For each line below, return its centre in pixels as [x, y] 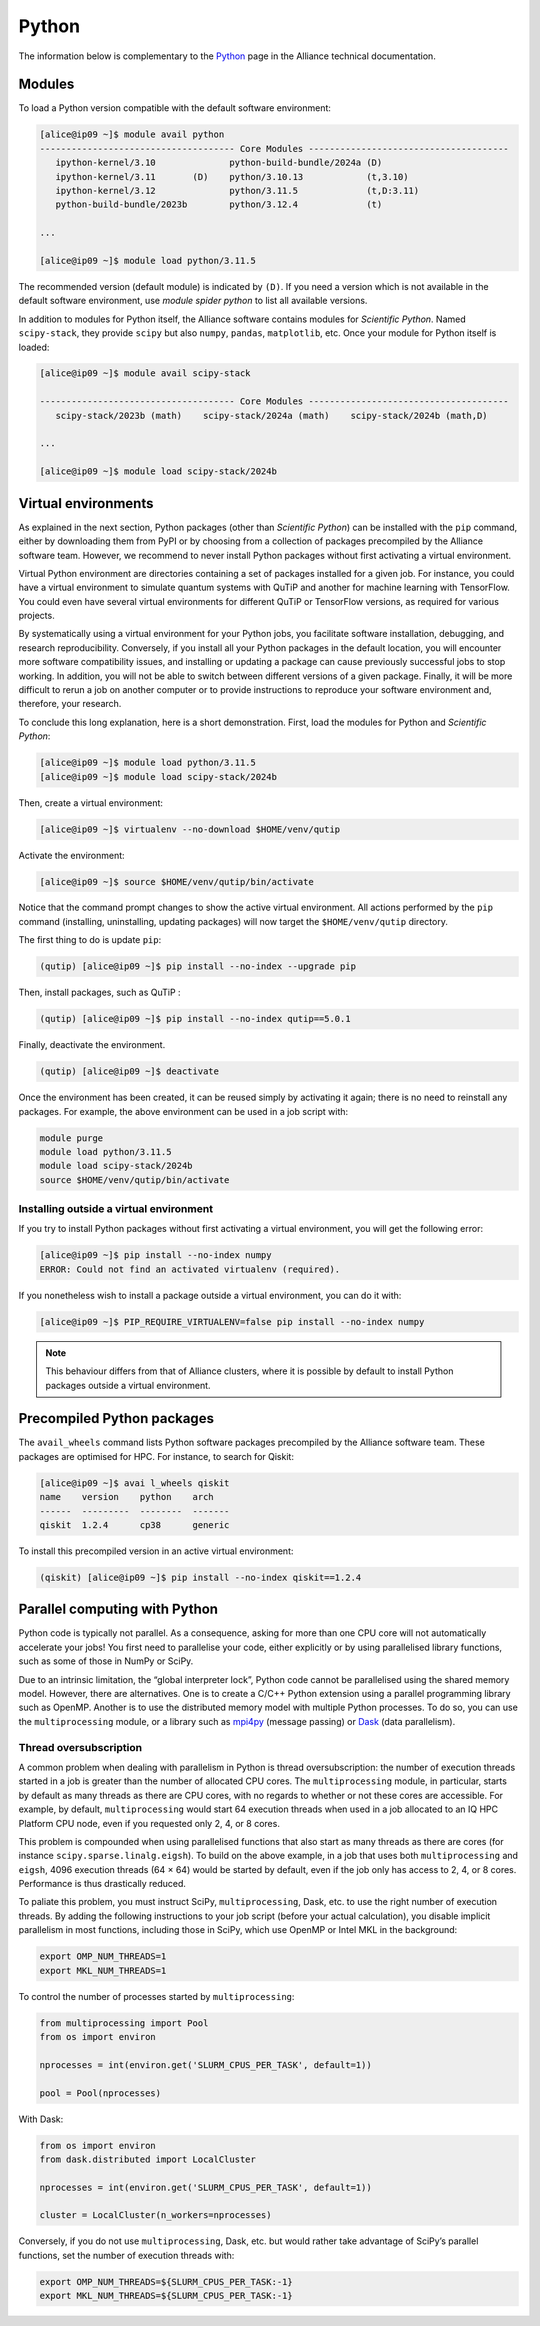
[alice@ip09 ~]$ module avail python [132, 134]
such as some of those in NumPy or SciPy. [106, 1661]
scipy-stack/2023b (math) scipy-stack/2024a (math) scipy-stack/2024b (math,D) [272, 415]
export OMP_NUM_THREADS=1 [103, 1956]
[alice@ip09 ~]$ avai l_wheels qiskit [134, 1483]
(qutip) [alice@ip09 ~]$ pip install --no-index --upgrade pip [198, 966]
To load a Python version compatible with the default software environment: [175, 108]
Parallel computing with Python [118, 1609]
